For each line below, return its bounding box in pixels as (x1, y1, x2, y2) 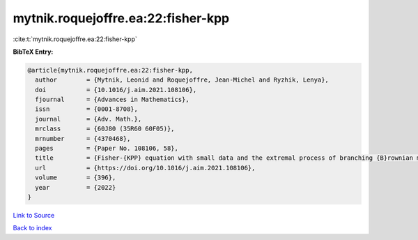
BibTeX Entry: (13, 47, 54, 56)
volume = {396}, (35, 174, 116, 181)
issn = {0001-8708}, (35, 105, 139, 113)
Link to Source (13, 211, 55, 219)
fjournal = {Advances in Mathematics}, (35, 96, 189, 104)
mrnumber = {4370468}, (35, 135, 131, 142)
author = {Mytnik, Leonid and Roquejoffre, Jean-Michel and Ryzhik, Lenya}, (35, 76, 329, 84)
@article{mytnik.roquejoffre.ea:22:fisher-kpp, (27, 66, 193, 74)
